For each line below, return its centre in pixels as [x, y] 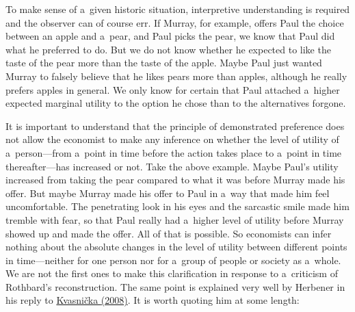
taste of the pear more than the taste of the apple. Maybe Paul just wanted [164, 63]
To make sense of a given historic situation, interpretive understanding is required [178, 9]
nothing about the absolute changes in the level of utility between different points [176, 247]
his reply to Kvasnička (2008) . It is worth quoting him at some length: [153, 300]
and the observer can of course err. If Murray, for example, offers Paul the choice [175, 22]
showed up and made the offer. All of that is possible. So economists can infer [169, 233]
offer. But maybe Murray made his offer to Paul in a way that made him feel [168, 193]
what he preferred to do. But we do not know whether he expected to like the [168, 49]
